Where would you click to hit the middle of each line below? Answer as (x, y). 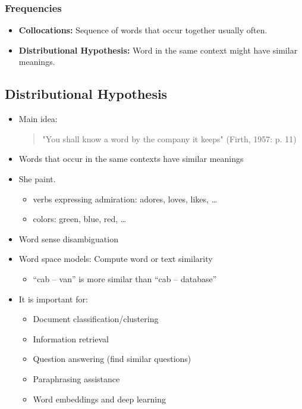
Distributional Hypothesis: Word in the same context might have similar (158, 50)
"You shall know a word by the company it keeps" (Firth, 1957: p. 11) (169, 138)
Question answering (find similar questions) (112, 359)
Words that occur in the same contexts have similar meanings (131, 159)
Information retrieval (71, 338)
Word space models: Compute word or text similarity (116, 259)
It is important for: (53, 299)
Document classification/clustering (96, 319)
